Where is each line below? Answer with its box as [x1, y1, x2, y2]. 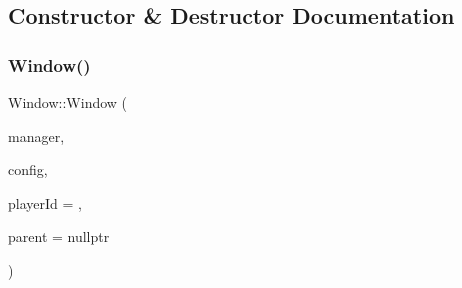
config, [8, 159, 48, 180]
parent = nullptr [8, 226, 110, 247]
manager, [8, 125, 65, 146]
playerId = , [8, 192, 82, 213]
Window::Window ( [8, 92, 128, 112]
